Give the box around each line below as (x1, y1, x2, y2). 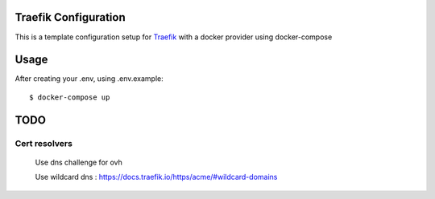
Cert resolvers (14, 137, 72, 148)
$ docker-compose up (29, 92, 110, 102)
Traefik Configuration (14, 10, 126, 24)
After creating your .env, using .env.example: (14, 74, 164, 83)
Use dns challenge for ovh (35, 157, 122, 167)
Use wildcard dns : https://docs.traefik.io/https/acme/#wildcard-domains (35, 173, 278, 182)
